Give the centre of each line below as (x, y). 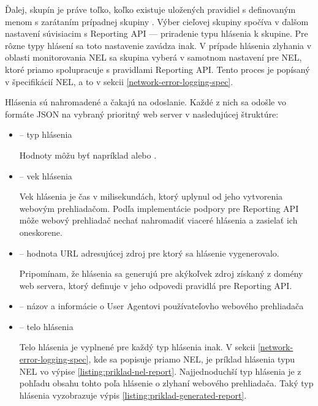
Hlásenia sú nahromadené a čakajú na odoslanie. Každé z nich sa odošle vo (146, 102)
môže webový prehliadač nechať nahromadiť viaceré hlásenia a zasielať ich (158, 220)
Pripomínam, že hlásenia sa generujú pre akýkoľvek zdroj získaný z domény (161, 273)
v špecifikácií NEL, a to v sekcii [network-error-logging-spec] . (119, 81)
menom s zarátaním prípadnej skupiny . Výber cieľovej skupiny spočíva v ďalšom (157, 21)
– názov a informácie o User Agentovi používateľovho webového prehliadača (161, 306)
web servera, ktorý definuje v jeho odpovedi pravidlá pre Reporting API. (156, 285)
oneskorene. (41, 232)
